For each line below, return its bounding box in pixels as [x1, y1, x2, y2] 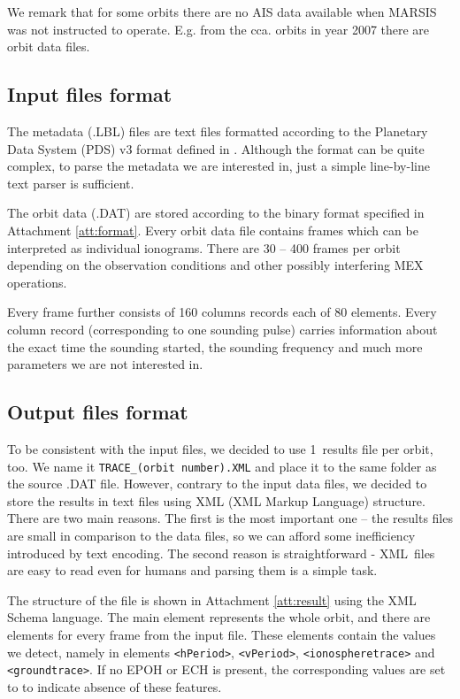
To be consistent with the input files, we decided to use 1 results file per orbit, [7, 439, 433, 457]
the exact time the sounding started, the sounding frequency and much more [7, 337, 423, 356]
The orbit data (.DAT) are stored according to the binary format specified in [7, 204, 425, 222]
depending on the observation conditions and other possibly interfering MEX [7, 256, 424, 274]
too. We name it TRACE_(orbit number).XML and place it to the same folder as [7, 457, 437, 475]
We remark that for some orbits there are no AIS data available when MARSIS [7, 3, 437, 20]
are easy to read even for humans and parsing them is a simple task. [7, 561, 378, 580]
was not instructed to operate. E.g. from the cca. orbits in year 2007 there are [7, 19, 430, 38]
